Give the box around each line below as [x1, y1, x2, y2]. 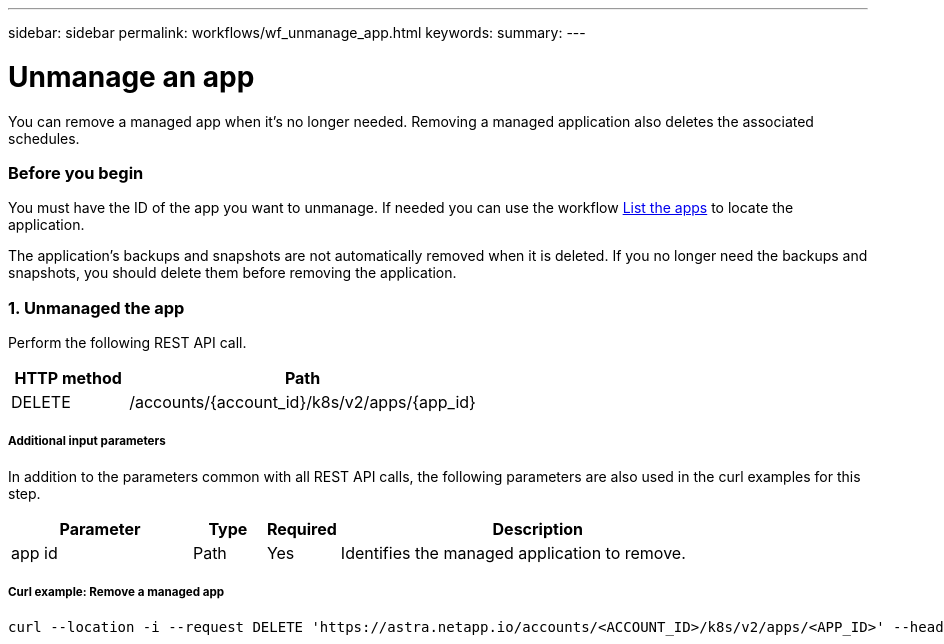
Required [266, 518, 337, 539]
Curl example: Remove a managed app [8, 585, 225, 600]
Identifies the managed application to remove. [340, 542, 686, 563]
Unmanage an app [8, 59, 255, 94]
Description [492, 518, 583, 539]
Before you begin [8, 162, 144, 183]
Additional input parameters [8, 434, 166, 449]
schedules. [8, 129, 80, 147]
